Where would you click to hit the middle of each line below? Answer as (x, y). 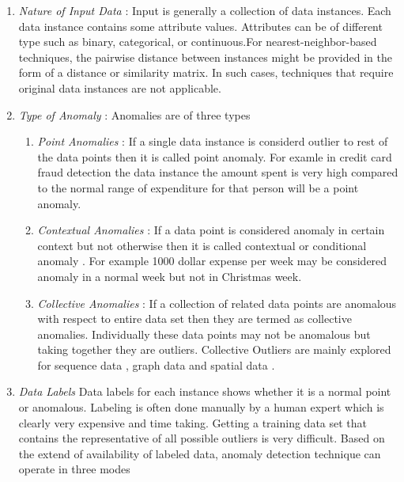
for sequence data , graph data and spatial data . (156, 364)
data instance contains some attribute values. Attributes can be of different (200, 26)
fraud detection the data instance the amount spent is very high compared (218, 172)
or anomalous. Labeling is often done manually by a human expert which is (201, 407)
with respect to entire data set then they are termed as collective (194, 319)
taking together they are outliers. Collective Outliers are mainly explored (214, 349)
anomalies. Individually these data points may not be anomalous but (204, 334)
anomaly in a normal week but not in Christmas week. (170, 276)
